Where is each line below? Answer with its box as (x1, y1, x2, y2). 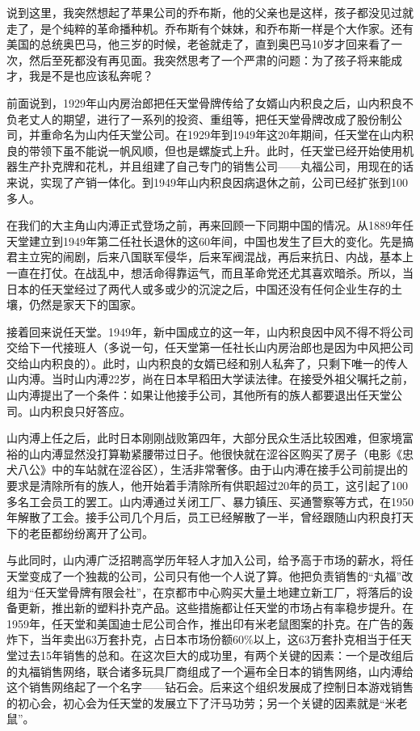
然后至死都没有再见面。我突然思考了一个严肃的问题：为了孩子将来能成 (28, 51, 402, 68)
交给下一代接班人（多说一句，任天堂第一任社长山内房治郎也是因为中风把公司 (6, 339, 414, 356)
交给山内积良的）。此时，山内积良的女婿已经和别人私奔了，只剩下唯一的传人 (6, 354, 408, 371)
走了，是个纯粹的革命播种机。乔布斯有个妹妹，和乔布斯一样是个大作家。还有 (6, 19, 414, 36)
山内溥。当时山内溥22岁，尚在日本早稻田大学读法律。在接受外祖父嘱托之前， (6, 370, 414, 387)
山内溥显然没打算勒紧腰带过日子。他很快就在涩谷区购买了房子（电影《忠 (28, 445, 414, 462)
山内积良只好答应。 (28, 402, 131, 419)
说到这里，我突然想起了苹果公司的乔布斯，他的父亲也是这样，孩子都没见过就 (6, 4, 414, 20)
